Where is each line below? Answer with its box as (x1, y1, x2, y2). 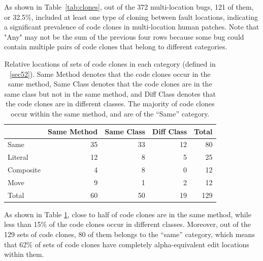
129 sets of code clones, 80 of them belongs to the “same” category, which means (4, 229, 255, 240)
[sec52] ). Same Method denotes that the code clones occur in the (10, 68, 211, 79)
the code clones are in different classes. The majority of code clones (6, 98, 215, 109)
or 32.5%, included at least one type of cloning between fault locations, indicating (4, 11, 258, 22)
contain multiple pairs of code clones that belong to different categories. (4, 41, 227, 52)
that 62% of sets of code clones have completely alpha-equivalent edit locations (4, 239, 249, 249)
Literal (8, 152, 28, 162)
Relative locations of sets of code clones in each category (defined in (4, 58, 216, 69)
